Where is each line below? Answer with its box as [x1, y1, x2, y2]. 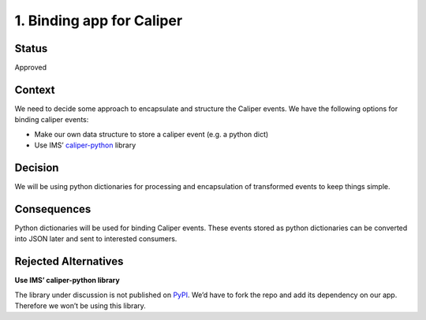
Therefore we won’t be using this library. [14, 301, 146, 311]
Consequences [14, 202, 92, 216]
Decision [14, 161, 59, 174]
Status [14, 42, 48, 55]
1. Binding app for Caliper [14, 12, 183, 29]
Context [14, 83, 55, 96]
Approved [14, 63, 47, 73]
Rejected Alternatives [14, 255, 124, 268]
